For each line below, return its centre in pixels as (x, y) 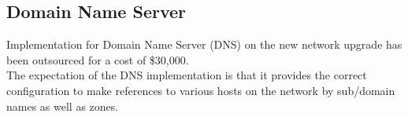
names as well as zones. (63, 106)
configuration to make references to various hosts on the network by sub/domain (201, 90)
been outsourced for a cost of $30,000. (98, 59)
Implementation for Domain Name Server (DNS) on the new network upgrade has (204, 44)
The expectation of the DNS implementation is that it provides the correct (187, 75)
